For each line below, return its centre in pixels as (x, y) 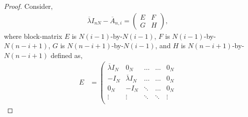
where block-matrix (33, 36)
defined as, (66, 55)
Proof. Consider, (29, 6)
